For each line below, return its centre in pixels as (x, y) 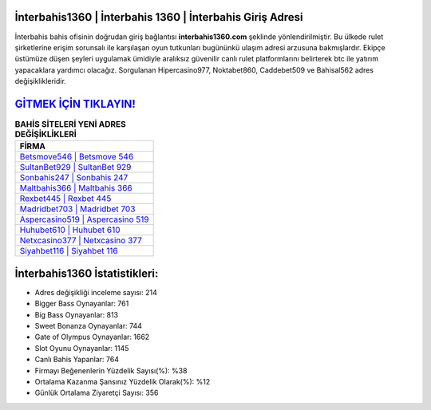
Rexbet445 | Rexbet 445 (65, 199)
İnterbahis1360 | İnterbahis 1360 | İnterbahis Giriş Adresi (159, 17)
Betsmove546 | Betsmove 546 (77, 157)
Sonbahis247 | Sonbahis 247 (74, 178)
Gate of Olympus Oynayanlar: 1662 (92, 337)
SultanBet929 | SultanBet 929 (75, 168)
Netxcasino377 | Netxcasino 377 (81, 241)
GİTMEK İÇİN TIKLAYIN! (75, 104)
